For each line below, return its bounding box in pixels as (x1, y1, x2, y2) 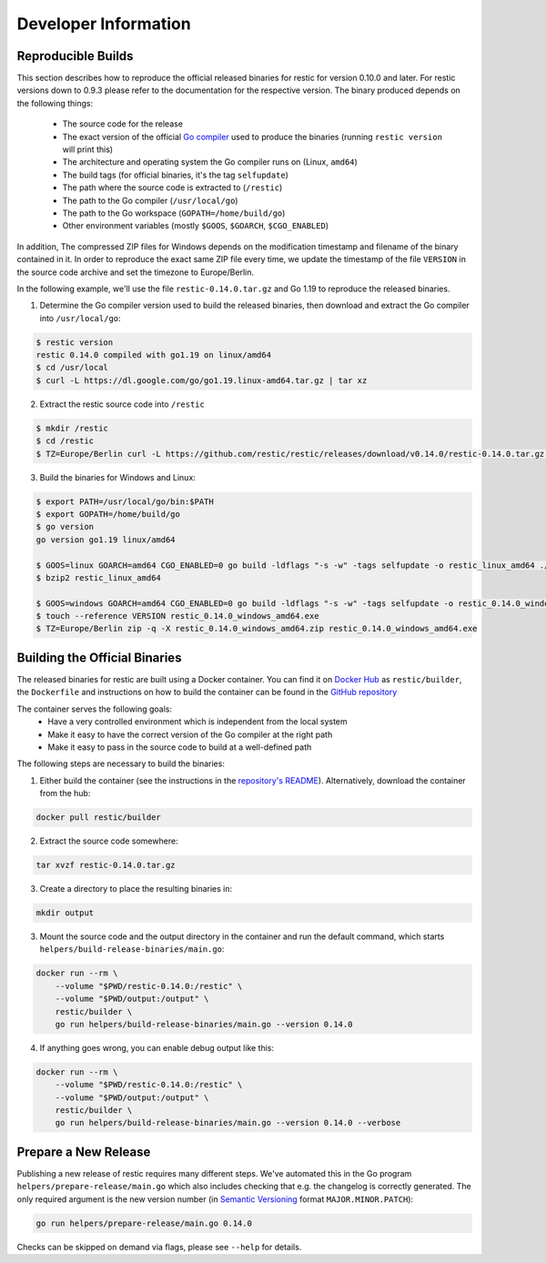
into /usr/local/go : (39, 312, 122, 323)
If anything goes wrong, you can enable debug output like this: (39, 1042, 275, 1053)
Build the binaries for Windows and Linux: (39, 471, 196, 482)
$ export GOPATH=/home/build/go (35, 509, 181, 519)
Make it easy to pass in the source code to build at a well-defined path (47, 742, 312, 753)
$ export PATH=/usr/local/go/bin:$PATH (35, 496, 214, 507)
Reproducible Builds (16, 48, 134, 64)
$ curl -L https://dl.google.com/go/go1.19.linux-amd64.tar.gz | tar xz (35, 375, 368, 386)
